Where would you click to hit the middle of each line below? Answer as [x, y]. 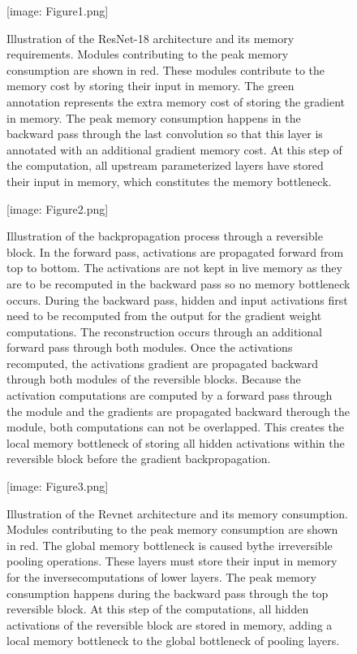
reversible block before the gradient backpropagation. [139, 459]
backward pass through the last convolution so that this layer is [165, 134]
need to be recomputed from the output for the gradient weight [164, 316]
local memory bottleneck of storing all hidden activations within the [176, 442]
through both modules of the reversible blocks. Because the [154, 379]
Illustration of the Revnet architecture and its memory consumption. [177, 513]
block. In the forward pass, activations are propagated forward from [175, 251]
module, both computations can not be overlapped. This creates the [176, 427]
